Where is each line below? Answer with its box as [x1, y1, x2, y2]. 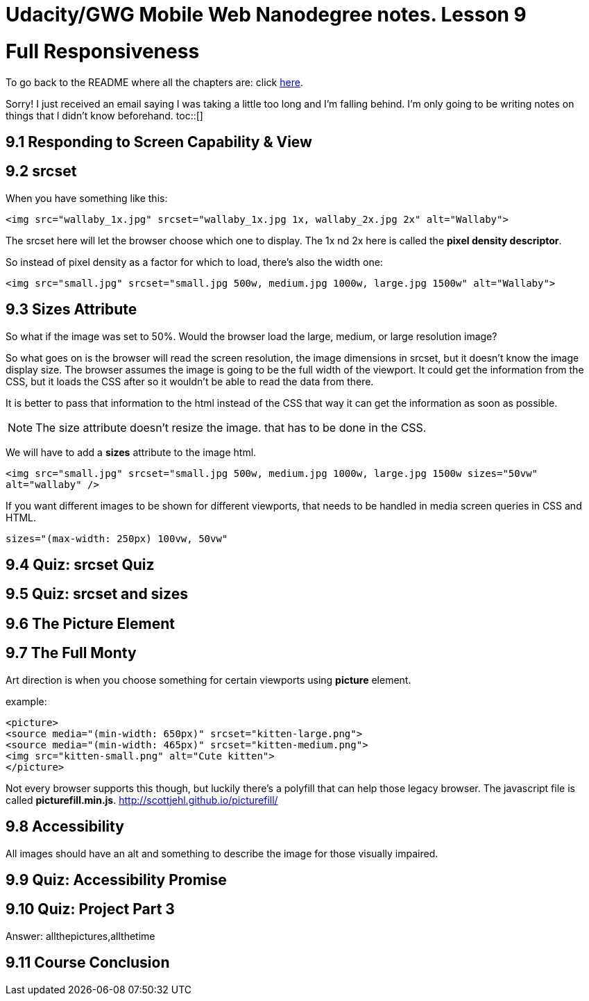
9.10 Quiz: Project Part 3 [6, 900, 175, 918]
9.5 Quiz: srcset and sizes [6, 585, 188, 603]
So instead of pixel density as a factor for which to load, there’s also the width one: [6, 255, 383, 268]
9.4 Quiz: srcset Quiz [6, 556, 155, 574]
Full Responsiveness [6, 39, 200, 63]
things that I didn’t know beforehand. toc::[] [6, 109, 203, 121]
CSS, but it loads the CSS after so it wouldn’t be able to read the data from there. [6, 375, 374, 387]
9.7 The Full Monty [6, 644, 137, 662]
